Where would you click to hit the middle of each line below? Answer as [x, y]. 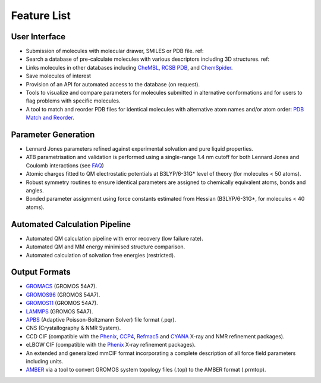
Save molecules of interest [59, 76]
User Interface [38, 37]
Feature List [41, 15]
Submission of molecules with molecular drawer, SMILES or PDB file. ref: [115, 51]
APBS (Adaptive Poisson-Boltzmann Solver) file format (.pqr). [101, 319]
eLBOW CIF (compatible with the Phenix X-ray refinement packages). [111, 345]
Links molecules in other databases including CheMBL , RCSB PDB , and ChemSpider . [129, 67]
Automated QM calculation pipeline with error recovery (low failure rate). [114, 238]
